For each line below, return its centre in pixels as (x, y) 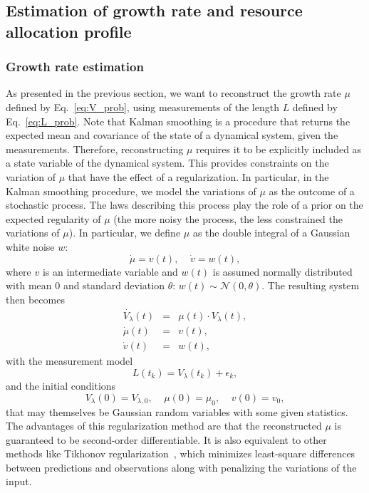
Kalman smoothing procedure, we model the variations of (131, 191)
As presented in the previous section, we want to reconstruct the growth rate (173, 93)
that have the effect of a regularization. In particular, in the (198, 176)
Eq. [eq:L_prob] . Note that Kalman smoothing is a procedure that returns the (178, 121)
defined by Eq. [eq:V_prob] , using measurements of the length (142, 107)
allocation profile (69, 31)
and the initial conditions (61, 386)
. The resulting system (311, 285)
